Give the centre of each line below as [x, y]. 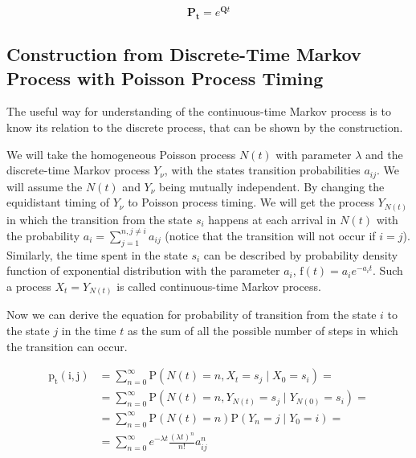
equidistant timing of [58, 202]
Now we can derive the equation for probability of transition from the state [192, 315]
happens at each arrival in [272, 219]
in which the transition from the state [100, 219]
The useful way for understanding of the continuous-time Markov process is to [199, 111]
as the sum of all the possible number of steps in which [263, 330]
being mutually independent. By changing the [272, 186]
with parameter [314, 154]
